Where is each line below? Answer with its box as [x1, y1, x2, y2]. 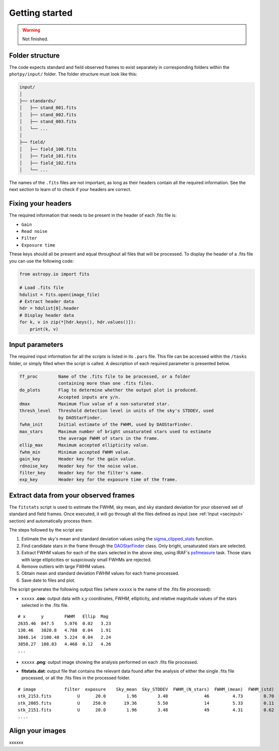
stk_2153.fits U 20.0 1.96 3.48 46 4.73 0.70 [18, 693, 275, 699]
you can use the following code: [9, 258, 74, 264]
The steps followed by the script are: [9, 527, 84, 533]
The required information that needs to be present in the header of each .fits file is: [9, 212, 177, 219]
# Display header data [19, 313, 74, 318]
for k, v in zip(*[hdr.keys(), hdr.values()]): [19, 319, 136, 325]
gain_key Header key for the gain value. [19, 456, 136, 462]
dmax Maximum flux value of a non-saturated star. [19, 401, 170, 407]
